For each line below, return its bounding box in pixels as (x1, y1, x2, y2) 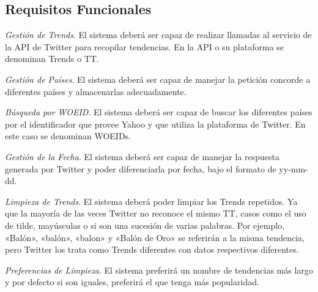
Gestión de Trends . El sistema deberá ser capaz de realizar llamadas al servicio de (5, 28, 312, 41)
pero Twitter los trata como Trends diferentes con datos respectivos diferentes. (5, 243, 299, 256)
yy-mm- (279, 162, 308, 175)
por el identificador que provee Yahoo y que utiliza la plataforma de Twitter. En (5, 117, 306, 130)
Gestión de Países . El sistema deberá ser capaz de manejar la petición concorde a (5, 72, 311, 85)
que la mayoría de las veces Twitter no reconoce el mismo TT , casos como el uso (5, 207, 306, 220)
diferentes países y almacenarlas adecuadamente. (5, 85, 187, 98)
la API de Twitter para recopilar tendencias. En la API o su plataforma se (5, 40, 284, 53)
